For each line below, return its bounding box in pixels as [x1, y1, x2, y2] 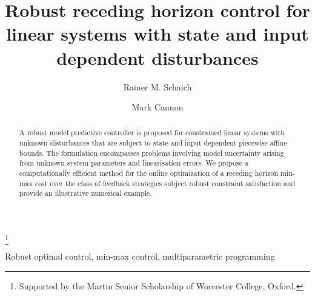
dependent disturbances [56, 45, 259, 70]
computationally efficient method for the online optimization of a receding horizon [19, 168, 278, 178]
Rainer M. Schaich [123, 80, 192, 93]
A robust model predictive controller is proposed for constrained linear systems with [19, 127, 285, 138]
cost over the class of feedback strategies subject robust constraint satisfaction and [35, 178, 296, 188]
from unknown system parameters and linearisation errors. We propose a [19, 158, 248, 168]
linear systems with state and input [6, 21, 309, 46]
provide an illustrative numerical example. [19, 188, 152, 198]
